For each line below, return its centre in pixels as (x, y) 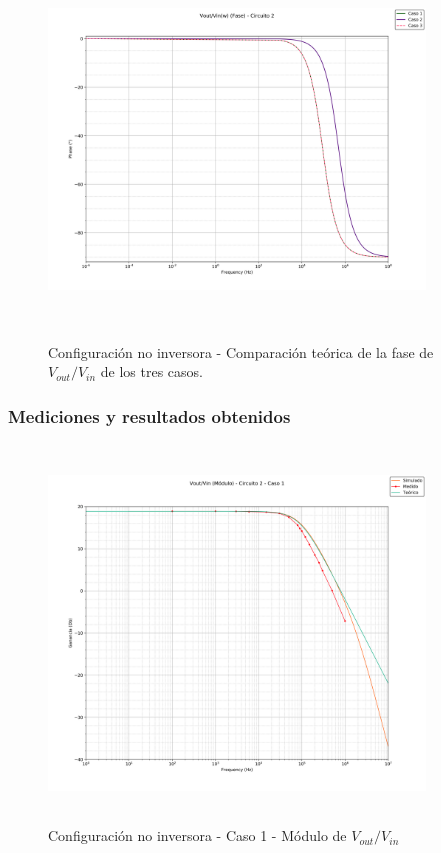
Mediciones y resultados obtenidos (149, 415)
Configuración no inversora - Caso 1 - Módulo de (197, 835)
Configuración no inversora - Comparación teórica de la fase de (241, 351)
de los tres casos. (151, 371)
